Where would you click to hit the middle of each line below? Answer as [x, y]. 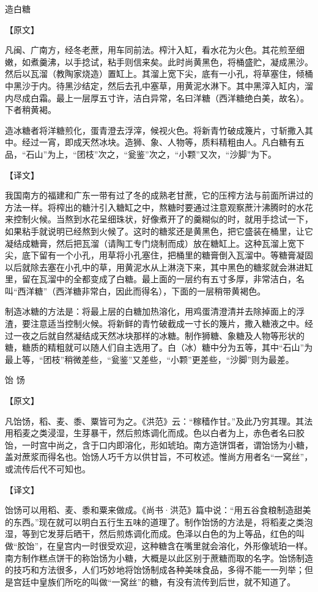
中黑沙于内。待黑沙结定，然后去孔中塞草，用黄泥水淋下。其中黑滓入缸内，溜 [159, 85]
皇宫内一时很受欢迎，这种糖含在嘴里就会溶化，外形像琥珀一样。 [184, 545]
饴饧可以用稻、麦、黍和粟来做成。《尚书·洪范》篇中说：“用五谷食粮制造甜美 [158, 510]
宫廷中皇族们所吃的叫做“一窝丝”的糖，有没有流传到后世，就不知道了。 [154, 581]
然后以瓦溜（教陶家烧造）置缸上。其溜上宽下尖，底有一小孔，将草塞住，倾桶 [159, 74]
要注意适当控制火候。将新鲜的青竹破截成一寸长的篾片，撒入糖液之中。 [163, 323]
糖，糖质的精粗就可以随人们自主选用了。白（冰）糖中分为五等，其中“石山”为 [159, 347]
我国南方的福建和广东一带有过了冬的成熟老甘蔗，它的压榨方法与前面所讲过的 [159, 195]
